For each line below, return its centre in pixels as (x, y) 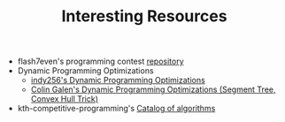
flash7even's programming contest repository (100, 61)
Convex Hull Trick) (65, 99)
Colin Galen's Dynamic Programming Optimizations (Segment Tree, (153, 89)
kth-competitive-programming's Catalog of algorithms (116, 109)
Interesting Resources (144, 16)
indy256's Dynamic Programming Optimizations (118, 80)
